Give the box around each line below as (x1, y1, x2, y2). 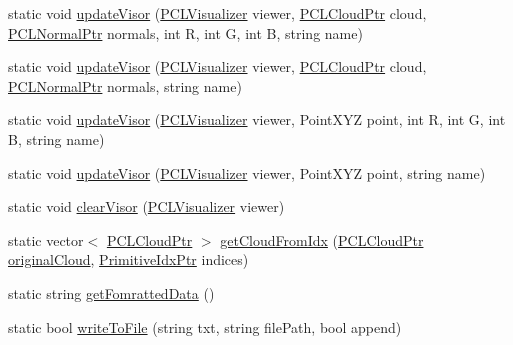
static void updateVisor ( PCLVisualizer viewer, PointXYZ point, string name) (8, 162, 486, 183)
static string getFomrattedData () (8, 282, 215, 303)
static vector (8, 229, 84, 250)
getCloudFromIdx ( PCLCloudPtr (220, 229, 424, 250)
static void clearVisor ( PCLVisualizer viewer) (8, 196, 285, 217)
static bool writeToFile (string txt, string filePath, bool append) (8, 316, 402, 337)
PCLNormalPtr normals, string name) (8, 75, 242, 96)
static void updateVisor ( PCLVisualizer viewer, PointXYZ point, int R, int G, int (8, 109, 506, 130)
